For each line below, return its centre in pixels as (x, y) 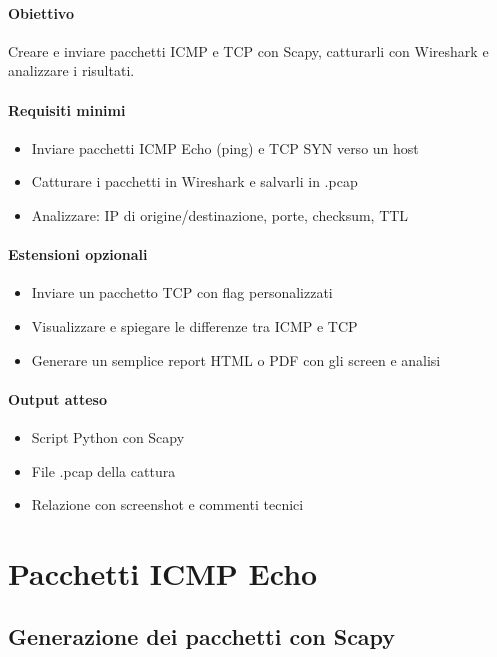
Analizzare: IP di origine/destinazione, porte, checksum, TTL (220, 214)
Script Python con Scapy (108, 436)
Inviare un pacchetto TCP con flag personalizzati (182, 292)
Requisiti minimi (67, 109)
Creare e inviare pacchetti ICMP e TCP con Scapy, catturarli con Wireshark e (248, 50)
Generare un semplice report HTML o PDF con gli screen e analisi (236, 359)
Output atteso (57, 398)
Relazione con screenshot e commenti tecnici (167, 504)
